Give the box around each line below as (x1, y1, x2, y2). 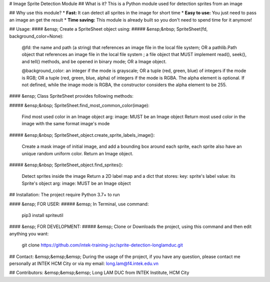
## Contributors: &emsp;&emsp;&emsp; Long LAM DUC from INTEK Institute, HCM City (9, 269, 189, 275)
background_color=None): (9, 33, 63, 39)
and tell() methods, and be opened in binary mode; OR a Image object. (21, 58, 167, 65)
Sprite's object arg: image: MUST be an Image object (21, 180, 131, 186)
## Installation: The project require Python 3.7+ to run (9, 192, 120, 198)
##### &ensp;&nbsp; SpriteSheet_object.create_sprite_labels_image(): (9, 132, 155, 138)
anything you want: (9, 230, 49, 236)
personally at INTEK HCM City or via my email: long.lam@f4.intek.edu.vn (9, 260, 158, 266)
